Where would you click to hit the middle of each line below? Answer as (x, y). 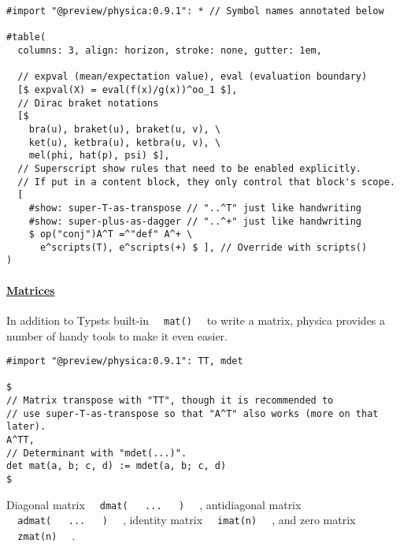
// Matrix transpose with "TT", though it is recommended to (170, 401)
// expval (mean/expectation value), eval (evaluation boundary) (193, 77)
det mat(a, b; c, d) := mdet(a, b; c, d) (117, 466)
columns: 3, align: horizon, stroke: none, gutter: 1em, (170, 50)
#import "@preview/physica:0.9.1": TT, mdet (125, 361)
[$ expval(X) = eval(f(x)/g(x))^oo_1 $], (128, 89)
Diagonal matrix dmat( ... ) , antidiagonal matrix (154, 504)
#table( (26, 37)
